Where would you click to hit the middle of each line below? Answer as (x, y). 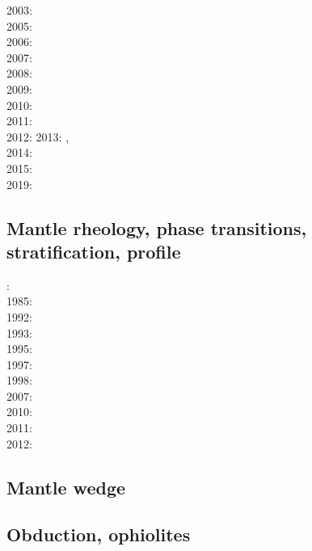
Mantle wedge (66, 487)
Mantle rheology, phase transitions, (157, 227)
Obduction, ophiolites (99, 534)
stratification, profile (94, 251)
